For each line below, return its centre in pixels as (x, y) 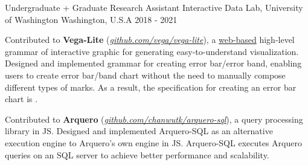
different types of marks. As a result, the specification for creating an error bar (151, 87)
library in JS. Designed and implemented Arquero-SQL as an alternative (139, 131)
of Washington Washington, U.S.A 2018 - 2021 (91, 19)
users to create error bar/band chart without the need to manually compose (145, 75)
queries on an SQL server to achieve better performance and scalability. (137, 154)
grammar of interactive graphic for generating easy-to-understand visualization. (152, 51)
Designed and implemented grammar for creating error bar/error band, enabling (153, 63)
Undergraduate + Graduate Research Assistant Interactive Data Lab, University (154, 7)
